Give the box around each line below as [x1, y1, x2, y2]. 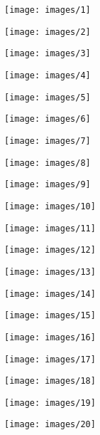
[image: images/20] [4, 419, 96, 430]
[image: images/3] [4, 48, 91, 59]
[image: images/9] [4, 179, 91, 190]
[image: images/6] [4, 114, 91, 125]
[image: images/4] [4, 70, 91, 80]
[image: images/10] [4, 201, 96, 211]
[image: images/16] [4, 332, 96, 342]
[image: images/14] [4, 288, 96, 299]
